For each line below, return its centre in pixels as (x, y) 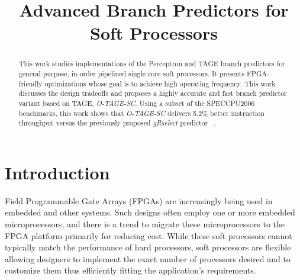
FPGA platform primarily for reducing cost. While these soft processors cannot (149, 235)
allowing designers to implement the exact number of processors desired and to (148, 258)
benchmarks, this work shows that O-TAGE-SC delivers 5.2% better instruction (141, 113)
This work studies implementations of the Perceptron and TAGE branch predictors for (152, 64)
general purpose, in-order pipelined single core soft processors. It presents (132, 74)
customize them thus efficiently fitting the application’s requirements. (130, 270)
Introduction (57, 172)
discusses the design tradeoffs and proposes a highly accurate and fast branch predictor (153, 93)
